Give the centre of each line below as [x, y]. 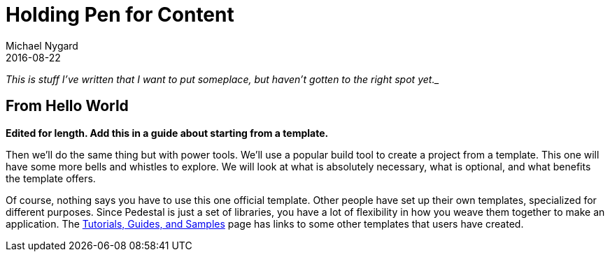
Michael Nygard [42, 45]
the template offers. [51, 178]
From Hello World [67, 106]
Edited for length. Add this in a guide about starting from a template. [167, 133]
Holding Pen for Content [120, 15]
